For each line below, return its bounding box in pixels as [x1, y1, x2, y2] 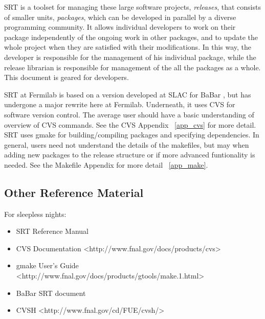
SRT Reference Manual [16, 226, 89, 236]
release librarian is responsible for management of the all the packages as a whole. [4, 62, 261, 72]
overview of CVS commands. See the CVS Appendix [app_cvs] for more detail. [4, 119, 256, 130]
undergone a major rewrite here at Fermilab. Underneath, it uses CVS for [4, 99, 235, 110]
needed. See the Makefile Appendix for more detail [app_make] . [4, 159, 208, 170]
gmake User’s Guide [16, 260, 79, 271]
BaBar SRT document [16, 287, 86, 298]
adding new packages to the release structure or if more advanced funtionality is [4, 149, 255, 160]
